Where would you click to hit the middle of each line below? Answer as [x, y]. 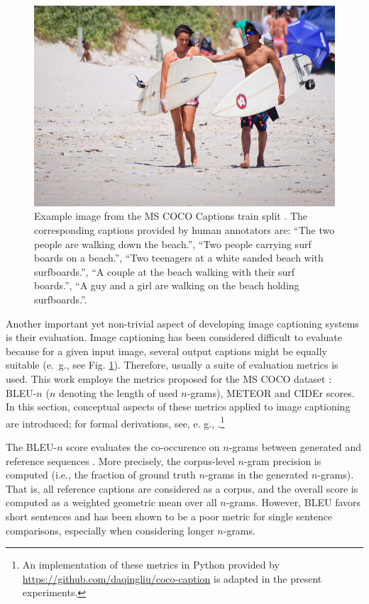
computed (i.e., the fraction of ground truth [101, 475]
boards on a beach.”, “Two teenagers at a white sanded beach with [179, 258]
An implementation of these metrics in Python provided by [151, 565]
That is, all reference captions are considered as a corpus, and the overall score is [182, 488]
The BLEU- [32, 447]
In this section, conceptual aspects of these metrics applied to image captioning [178, 407]
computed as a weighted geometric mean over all [111, 502]
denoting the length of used [118, 392]
